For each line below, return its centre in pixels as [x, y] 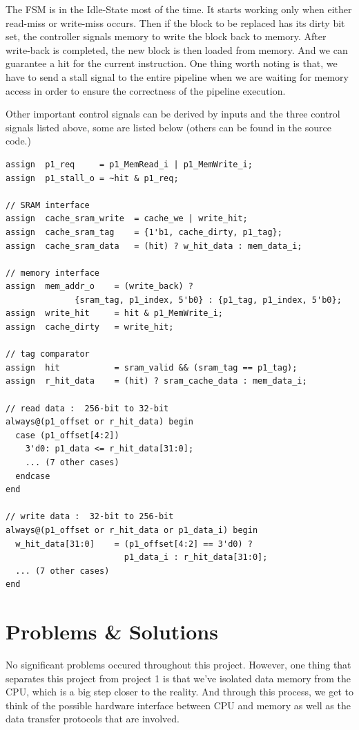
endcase [33, 476]
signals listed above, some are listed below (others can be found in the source [168, 127]
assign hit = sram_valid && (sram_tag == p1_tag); [152, 367]
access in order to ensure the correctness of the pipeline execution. [146, 90]
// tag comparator [48, 354]
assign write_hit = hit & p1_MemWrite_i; [114, 313]
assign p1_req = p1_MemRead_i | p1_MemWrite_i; [129, 164]
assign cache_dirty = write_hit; [90, 327]
